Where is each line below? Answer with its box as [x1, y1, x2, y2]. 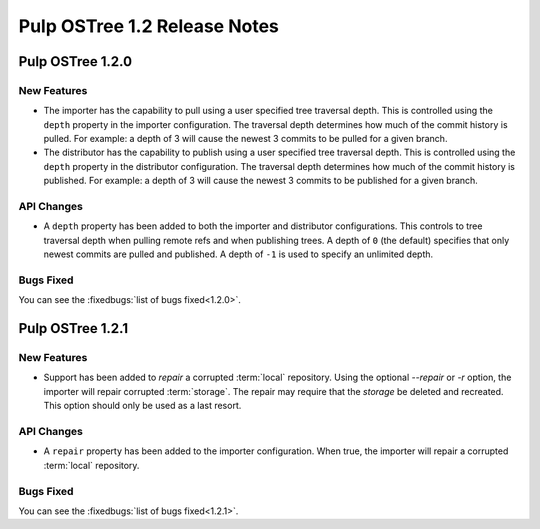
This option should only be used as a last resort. [43, 400, 242, 412]
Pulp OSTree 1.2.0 [18, 53, 133, 70]
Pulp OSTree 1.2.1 [18, 320, 129, 337]
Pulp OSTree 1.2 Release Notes [18, 15, 280, 37]
